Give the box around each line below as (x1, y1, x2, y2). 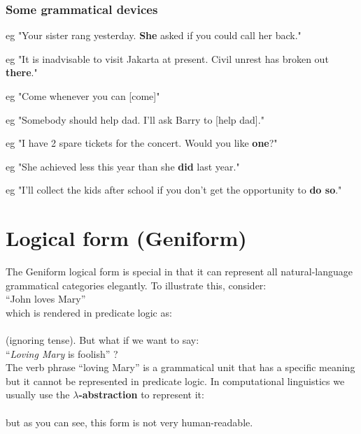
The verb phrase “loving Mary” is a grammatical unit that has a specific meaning (6, 360, 355, 375)
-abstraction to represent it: (78, 387, 204, 402)
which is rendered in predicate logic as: (6, 305, 172, 319)
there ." (6, 65, 38, 80)
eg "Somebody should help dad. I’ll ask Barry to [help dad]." (6, 112, 264, 126)
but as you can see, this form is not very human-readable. (6, 414, 253, 429)
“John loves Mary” (6, 291, 86, 306)
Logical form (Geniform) (6, 224, 247, 252)
